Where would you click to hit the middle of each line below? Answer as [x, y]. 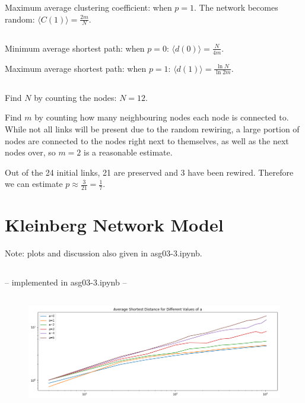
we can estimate [34, 184]
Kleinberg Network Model [114, 225]
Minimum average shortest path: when [75, 48]
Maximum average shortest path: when [76, 68]
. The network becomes [236, 7]
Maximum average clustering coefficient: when [88, 7]
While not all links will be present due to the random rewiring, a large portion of [152, 129]
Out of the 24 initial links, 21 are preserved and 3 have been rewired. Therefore [149, 172]
